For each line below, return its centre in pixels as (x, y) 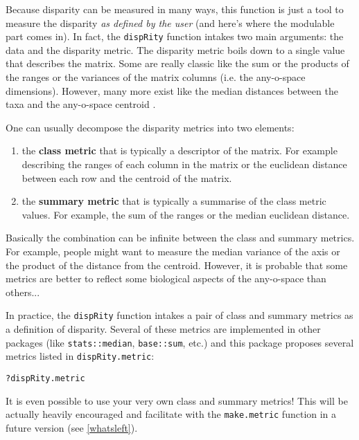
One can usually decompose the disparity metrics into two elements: (150, 127)
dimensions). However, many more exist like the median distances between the (172, 90)
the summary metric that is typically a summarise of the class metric (174, 201)
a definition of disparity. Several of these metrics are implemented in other (163, 329)
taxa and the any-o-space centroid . (81, 104)
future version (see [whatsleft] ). (72, 427)
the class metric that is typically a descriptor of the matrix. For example (179, 150)
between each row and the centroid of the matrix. (127, 177)
